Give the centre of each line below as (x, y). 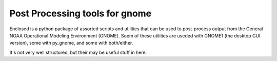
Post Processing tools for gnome (81, 13)
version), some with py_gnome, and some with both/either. (71, 43)
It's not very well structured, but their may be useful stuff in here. (78, 52)
